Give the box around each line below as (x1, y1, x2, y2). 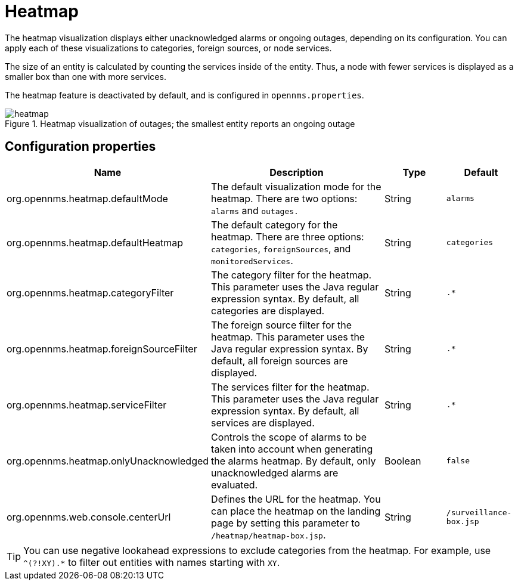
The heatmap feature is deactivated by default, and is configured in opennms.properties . (5, 89, 364, 100)
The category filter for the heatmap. (211, 268, 372, 281)
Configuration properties (5, 139, 156, 154)
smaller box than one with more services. (5, 71, 166, 82)
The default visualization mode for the (211, 180, 381, 193)
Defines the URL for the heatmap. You (211, 493, 381, 505)
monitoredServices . (211, 254, 293, 267)
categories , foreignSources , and (211, 242, 351, 255)
